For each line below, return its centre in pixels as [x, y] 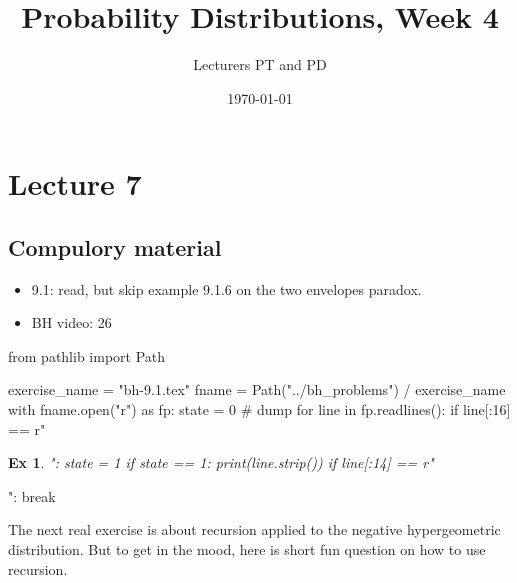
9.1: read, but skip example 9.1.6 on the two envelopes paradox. [226, 288]
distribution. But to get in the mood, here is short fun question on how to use [247, 549]
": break [32, 495]
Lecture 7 [75, 183]
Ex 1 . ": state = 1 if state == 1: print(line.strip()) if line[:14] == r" [221, 462]
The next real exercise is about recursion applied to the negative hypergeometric [254, 529]
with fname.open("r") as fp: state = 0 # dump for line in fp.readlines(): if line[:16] [259, 409]
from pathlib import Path [87, 355]
